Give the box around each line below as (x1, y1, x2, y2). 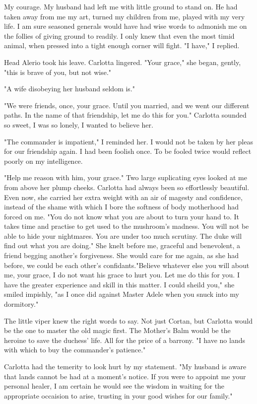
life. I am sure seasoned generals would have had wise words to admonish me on (4, 21, 247, 31)
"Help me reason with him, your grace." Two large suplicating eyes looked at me (4, 172, 247, 183)
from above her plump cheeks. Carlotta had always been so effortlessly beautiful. (4, 182, 250, 192)
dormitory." (4, 299, 39, 309)
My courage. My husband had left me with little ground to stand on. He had (4, 1, 238, 11)
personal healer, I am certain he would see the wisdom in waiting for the (4, 381, 225, 391)
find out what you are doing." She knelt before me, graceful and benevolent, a (4, 240, 240, 251)
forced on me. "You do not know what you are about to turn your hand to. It (4, 211, 240, 221)
